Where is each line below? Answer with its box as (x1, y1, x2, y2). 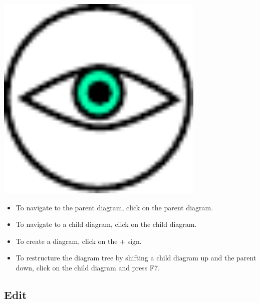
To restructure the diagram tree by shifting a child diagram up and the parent (16, 252, 256, 263)
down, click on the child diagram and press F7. (16, 262, 160, 272)
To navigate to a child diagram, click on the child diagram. (16, 219, 197, 229)
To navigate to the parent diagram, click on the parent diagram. (16, 202, 213, 212)
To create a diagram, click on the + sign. (16, 235, 142, 246)
